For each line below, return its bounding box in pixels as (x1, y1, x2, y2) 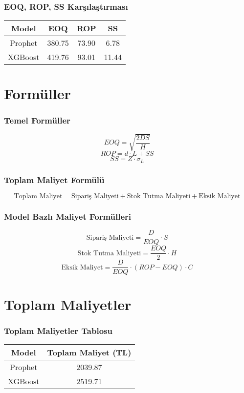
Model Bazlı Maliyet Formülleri (4, 210, 132, 222)
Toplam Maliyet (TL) (47, 347, 132, 358)
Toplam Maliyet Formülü (4, 173, 105, 186)
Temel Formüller (4, 114, 70, 126)
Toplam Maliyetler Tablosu (4, 324, 112, 336)
